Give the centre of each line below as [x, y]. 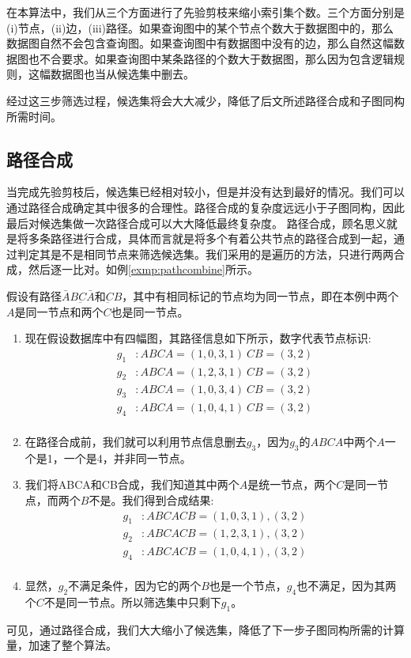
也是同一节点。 [150, 311]
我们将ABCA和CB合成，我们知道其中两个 [132, 484]
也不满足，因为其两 [347, 586]
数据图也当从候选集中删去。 [122, 74]
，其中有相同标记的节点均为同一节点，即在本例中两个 [260, 295]
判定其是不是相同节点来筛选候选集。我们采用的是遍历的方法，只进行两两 [205, 253]
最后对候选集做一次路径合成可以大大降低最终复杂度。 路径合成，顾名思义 [196, 223]
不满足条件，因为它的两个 [135, 586]
